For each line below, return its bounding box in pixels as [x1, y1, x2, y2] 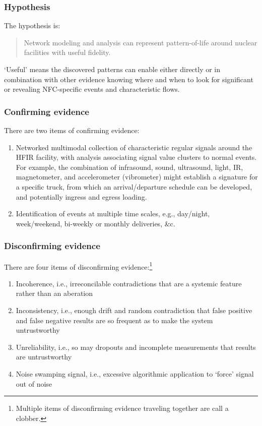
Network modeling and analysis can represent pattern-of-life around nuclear [24, 37, 257, 47]
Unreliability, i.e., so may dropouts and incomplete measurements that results [16, 341, 256, 352]
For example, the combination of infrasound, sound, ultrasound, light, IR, [16, 161, 243, 172]
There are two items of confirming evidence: [4, 125, 140, 135]
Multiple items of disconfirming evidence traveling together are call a [16, 403, 229, 413]
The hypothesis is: [4, 20, 60, 31]
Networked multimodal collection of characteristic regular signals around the [16, 142, 252, 152]
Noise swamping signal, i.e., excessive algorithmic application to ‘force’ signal [16, 368, 254, 379]
